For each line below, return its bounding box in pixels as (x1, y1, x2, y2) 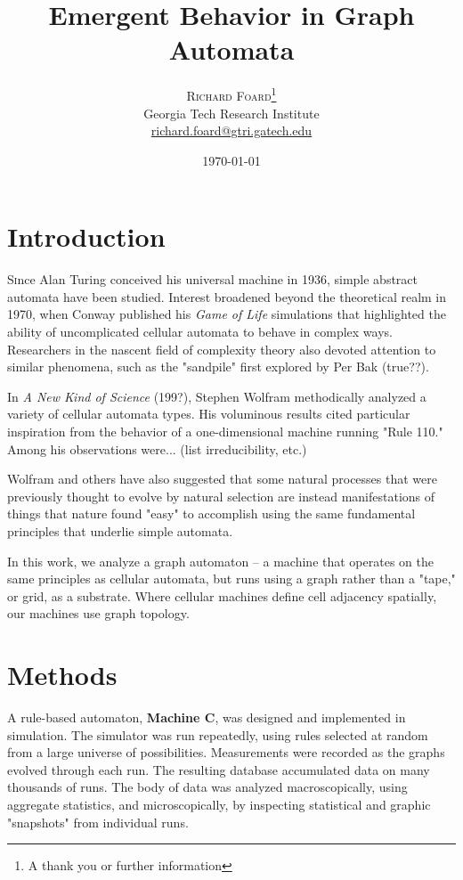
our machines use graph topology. (7, 604, 190, 623)
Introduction (7, 218, 166, 255)
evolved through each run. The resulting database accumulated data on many (7, 760, 430, 778)
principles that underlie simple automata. (7, 522, 233, 540)
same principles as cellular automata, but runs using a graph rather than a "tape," (7, 569, 456, 588)
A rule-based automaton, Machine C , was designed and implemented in (7, 708, 406, 727)
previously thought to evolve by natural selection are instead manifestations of (7, 486, 435, 505)
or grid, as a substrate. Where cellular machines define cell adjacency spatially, (7, 586, 437, 605)
